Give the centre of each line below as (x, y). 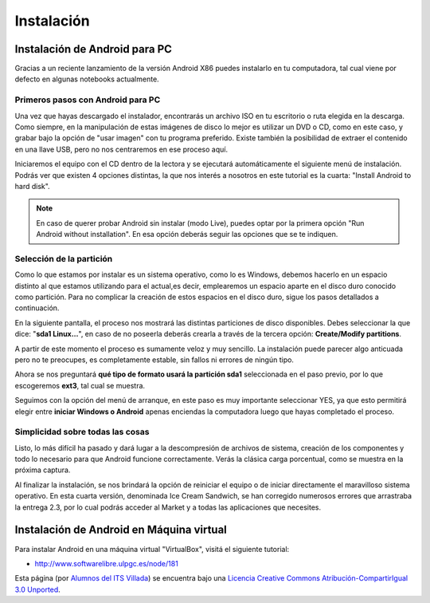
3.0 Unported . (38, 589)
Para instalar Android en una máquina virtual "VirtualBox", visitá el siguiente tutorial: (152, 549)
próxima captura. (43, 470)
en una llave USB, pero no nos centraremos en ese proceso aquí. (121, 149)
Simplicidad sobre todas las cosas (82, 432)
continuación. (37, 308)
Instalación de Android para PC (94, 49)
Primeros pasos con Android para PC (88, 100)
